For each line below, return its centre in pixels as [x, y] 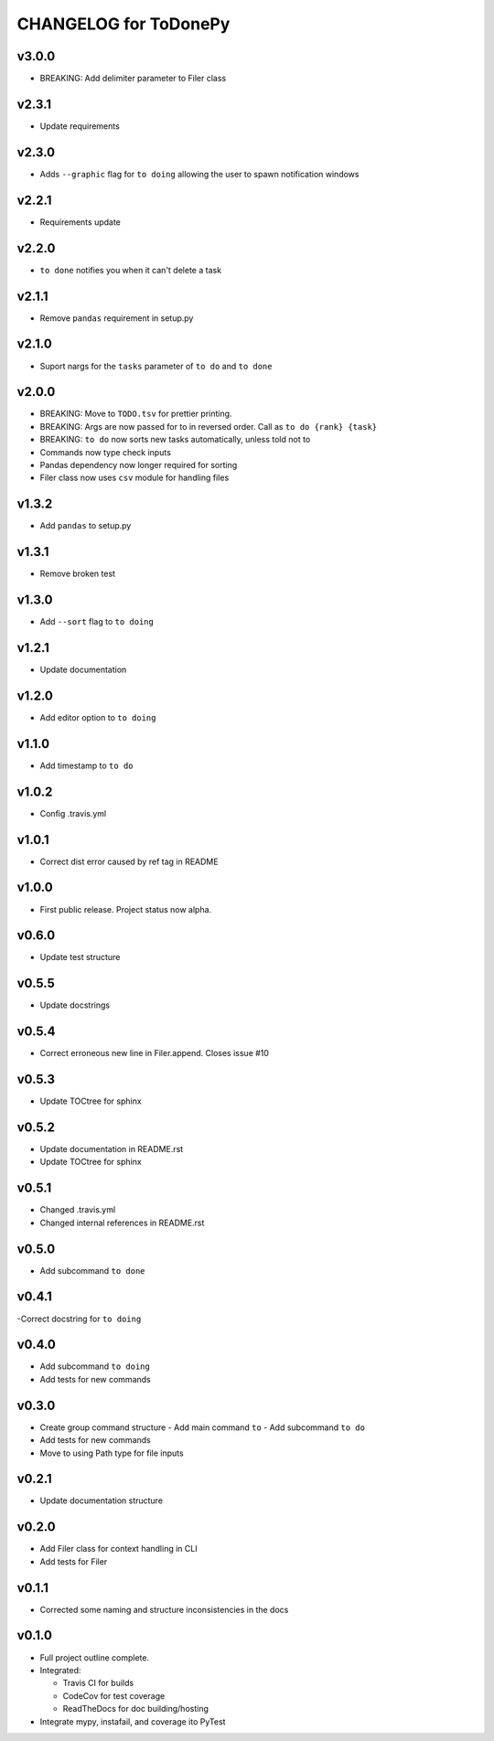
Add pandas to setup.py [86, 526]
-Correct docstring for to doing [79, 1319]
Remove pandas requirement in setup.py [117, 318]
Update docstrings [75, 1005]
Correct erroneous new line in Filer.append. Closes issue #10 [155, 1053]
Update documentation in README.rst [112, 1149]
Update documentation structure [102, 1501]
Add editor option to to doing [98, 717]
